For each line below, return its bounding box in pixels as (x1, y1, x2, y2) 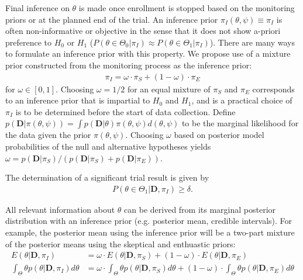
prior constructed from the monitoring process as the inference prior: (5, 58, 252, 71)
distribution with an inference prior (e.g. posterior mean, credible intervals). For (5, 215, 292, 227)
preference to (5, 36, 52, 48)
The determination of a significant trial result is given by (5, 171, 209, 184)
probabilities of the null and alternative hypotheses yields (5, 140, 211, 152)
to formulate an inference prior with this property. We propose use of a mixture (5, 47, 291, 60)
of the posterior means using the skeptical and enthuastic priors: (5, 237, 236, 250)
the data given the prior (5, 129, 91, 141)
